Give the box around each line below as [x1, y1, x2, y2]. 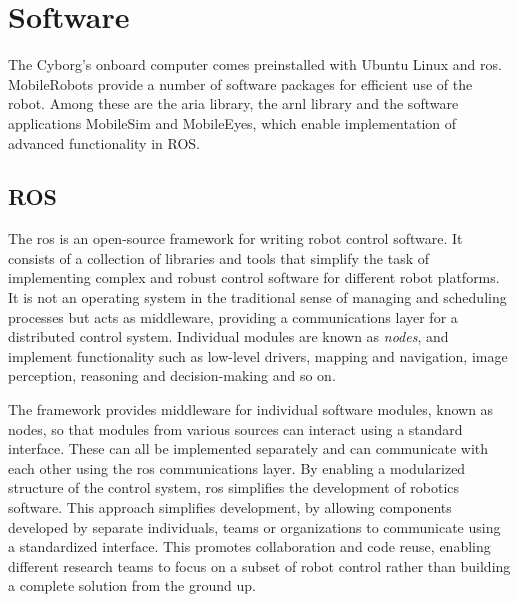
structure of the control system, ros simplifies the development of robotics [8, 477, 460, 498]
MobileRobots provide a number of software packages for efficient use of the [8, 73, 473, 94]
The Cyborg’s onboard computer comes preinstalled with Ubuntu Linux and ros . [8, 54, 502, 75]
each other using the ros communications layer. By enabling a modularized [8, 457, 466, 478]
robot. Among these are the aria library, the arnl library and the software [8, 93, 459, 114]
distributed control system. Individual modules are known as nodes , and [8, 326, 449, 347]
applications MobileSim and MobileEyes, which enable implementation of [8, 112, 456, 133]
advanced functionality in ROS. [8, 132, 200, 153]
